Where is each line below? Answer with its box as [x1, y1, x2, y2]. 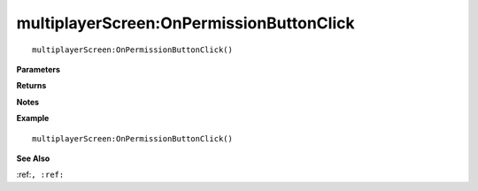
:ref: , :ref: [16, 169, 65, 180]
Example [16, 113, 50, 124]
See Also [16, 153, 50, 164]
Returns [16, 80, 47, 91]
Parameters [16, 64, 61, 74]
